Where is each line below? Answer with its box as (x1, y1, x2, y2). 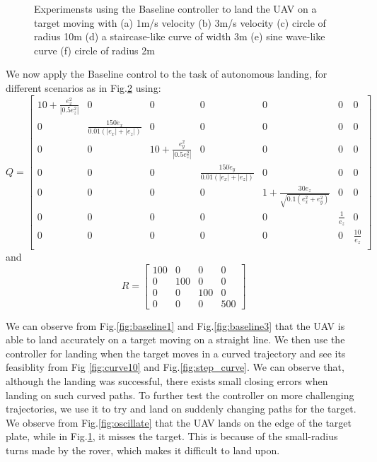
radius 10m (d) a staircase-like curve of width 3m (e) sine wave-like (34, 29, 325, 44)
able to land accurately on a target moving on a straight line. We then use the (6, 332, 345, 347)
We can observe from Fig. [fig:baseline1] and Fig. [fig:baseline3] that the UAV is (6, 318, 345, 333)
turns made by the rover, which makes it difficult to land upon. (6, 443, 280, 458)
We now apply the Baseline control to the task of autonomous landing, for (6, 66, 327, 81)
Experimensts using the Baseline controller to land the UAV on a (34, 1, 317, 16)
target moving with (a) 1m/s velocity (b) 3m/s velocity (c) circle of (34, 15, 326, 30)
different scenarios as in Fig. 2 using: (6, 80, 161, 95)
